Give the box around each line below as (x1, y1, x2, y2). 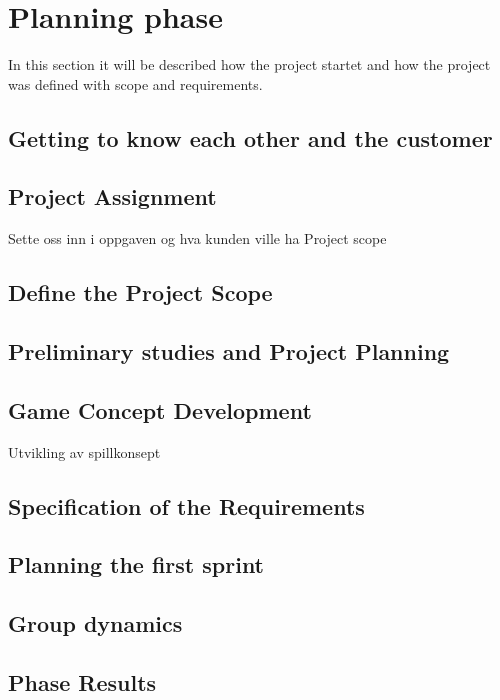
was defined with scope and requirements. (8, 73, 263, 94)
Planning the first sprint (8, 549, 265, 580)
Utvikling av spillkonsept (8, 441, 161, 462)
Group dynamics (8, 608, 183, 639)
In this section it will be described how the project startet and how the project (8, 54, 491, 75)
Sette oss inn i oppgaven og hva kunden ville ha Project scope (8, 228, 387, 249)
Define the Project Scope (8, 277, 273, 308)
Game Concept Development (8, 394, 312, 425)
